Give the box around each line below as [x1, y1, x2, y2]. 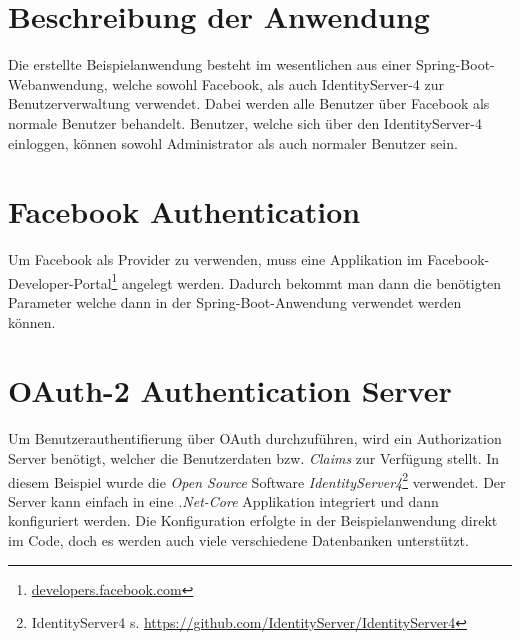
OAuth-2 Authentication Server [8, 370, 452, 411]
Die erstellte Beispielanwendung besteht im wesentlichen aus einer [8, 54, 412, 75]
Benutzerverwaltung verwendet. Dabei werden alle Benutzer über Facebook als [8, 93, 490, 114]
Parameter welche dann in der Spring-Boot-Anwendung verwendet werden [8, 292, 462, 313]
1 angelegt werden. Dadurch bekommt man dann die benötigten [111, 269, 502, 293]
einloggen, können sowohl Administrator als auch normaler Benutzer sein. [8, 132, 458, 153]
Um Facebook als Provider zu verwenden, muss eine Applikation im [8, 249, 423, 270]
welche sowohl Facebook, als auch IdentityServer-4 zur [112, 73, 445, 94]
